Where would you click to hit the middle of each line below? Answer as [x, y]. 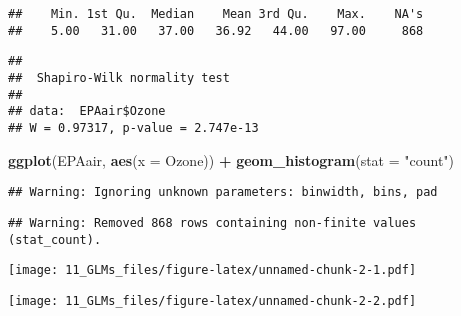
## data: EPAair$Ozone [87, 111]
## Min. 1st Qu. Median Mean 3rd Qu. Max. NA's [216, 14]
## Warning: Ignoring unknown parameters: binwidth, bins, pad [223, 192]
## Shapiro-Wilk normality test [119, 77]
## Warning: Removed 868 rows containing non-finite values [212, 222]
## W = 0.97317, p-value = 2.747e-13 [133, 127]
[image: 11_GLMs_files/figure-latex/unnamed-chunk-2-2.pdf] [212, 300]
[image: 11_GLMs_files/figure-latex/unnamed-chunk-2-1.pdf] [212, 270]
